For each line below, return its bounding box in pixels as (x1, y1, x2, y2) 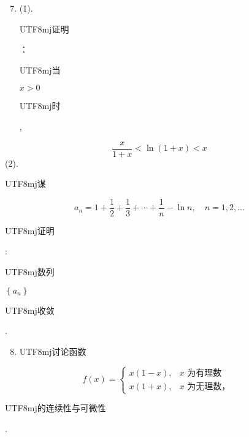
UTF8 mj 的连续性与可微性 (5, 401, 106, 414)
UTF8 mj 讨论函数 (19, 344, 86, 357)
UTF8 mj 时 (19, 99, 61, 112)
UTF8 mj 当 (19, 63, 61, 76)
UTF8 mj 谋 (5, 177, 46, 190)
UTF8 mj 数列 (5, 265, 55, 278)
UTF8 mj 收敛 (5, 303, 55, 316)
